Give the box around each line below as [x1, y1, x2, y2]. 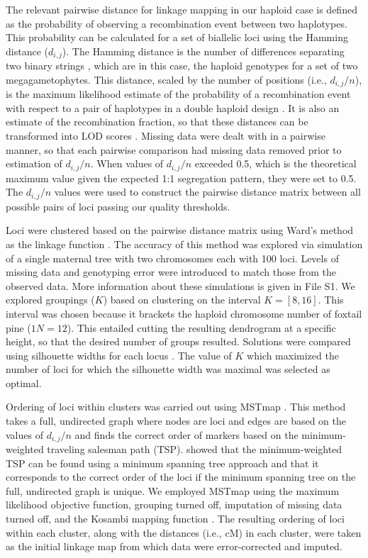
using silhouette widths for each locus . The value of [6, 347, 232, 362]
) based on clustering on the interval [103, 292, 261, 307]
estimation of [6, 156, 62, 171]
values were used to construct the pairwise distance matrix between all [54, 184, 361, 199]
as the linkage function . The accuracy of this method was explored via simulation [6, 236, 363, 251]
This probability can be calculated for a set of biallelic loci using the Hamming [6, 30, 348, 45]
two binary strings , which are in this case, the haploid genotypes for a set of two [6, 58, 358, 73]
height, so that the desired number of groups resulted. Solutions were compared [6, 334, 351, 349]
